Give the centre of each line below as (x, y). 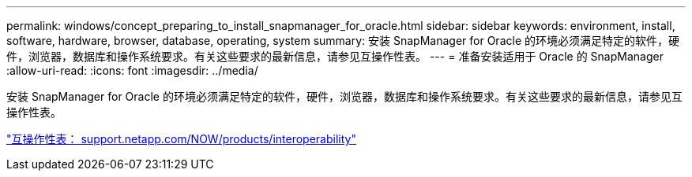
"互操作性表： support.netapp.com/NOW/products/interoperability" (181, 139)
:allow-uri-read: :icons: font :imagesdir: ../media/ (132, 70)
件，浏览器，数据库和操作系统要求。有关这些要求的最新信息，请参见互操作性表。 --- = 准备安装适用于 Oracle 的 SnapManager (335, 56)
